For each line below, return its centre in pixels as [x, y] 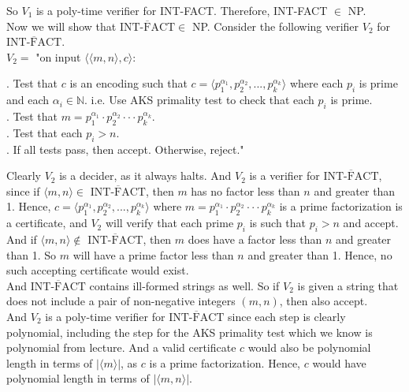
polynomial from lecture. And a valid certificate [121, 347]
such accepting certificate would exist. [98, 270]
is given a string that [348, 285]
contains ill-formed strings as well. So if [184, 285]
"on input [58, 56]
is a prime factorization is [341, 206]
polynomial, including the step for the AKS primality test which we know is [190, 332]
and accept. [371, 223]
